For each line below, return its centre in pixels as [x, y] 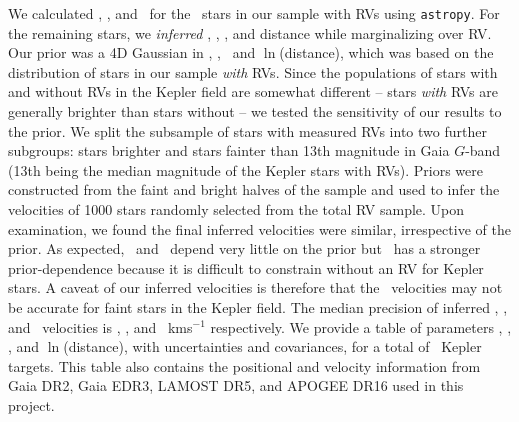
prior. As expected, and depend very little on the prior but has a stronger [244, 248]
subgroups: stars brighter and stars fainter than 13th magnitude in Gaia [229, 150]
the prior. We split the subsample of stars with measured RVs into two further [247, 130]
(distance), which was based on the [386, 52]
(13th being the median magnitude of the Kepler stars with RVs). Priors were [245, 169]
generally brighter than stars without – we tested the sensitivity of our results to [255, 111]
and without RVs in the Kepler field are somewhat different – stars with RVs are [253, 91]
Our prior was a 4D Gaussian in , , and [132, 52]
